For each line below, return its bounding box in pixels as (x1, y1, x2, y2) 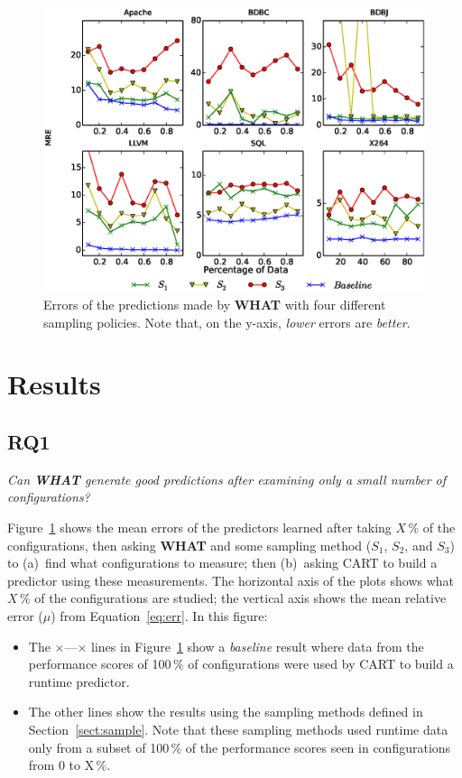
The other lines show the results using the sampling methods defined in (28, 702, 423, 721)
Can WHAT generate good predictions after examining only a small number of (7, 469, 447, 488)
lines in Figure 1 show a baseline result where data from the (91, 636, 424, 655)
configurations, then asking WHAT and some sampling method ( (7, 535, 372, 554)
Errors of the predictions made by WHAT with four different (43, 295, 386, 314)
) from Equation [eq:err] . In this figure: (51, 607, 268, 625)
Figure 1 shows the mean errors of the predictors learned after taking (7, 518, 392, 537)
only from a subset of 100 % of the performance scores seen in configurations (28, 737, 451, 756)
